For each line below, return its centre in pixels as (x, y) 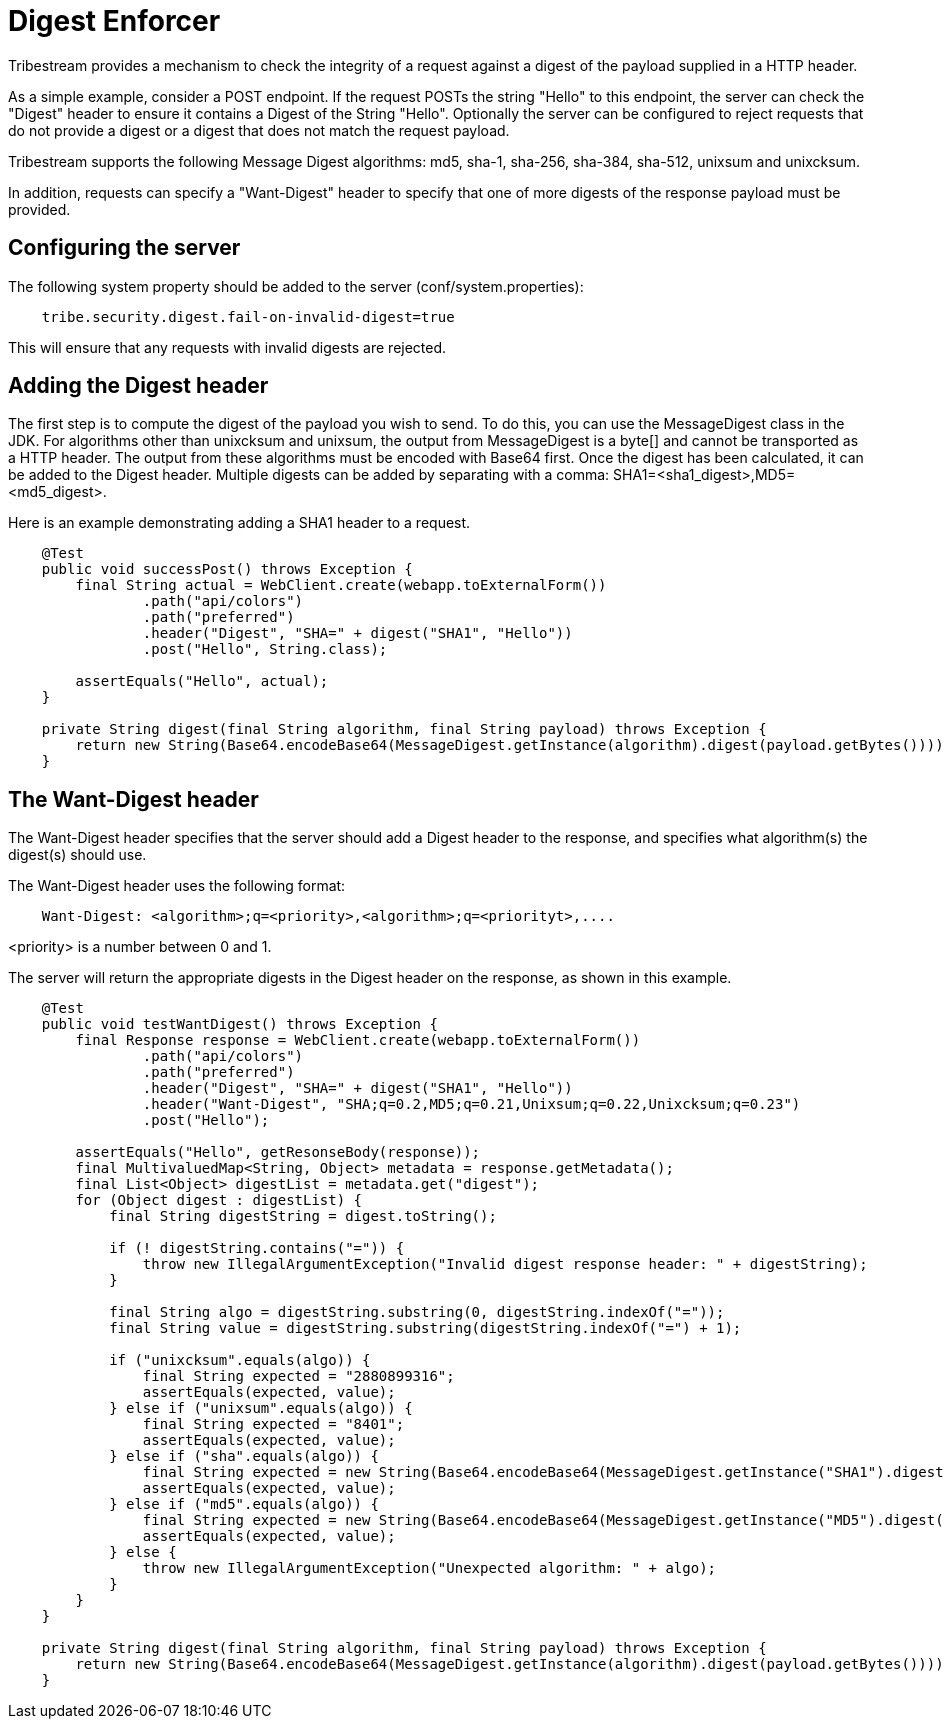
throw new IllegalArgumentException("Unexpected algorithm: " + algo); (429, 1568)
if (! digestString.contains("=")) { (257, 1248)
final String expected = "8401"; (273, 1424)
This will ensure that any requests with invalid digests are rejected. (227, 347)
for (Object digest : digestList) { (219, 1200)
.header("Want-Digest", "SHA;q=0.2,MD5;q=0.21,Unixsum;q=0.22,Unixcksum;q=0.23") (471, 1104)
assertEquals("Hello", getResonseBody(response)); (278, 1152)
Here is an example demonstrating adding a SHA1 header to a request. (239, 523)
